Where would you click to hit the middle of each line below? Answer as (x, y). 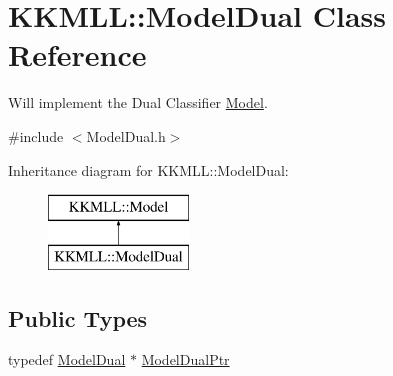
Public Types (78, 317)
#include (36, 135)
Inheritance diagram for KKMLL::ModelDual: (148, 169)
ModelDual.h (126, 135)
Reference (77, 54)
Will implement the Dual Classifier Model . (138, 102)
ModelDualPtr (185, 359)
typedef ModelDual (67, 359)
